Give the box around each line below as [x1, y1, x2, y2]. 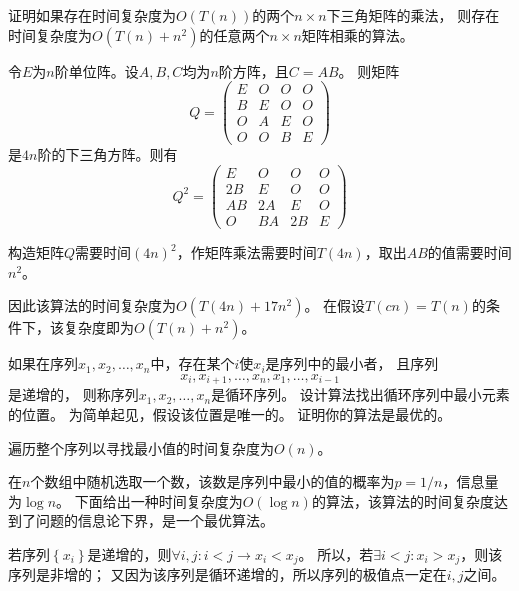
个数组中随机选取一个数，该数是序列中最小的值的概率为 [30, 471, 395, 492]
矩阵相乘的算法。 [301, 24, 414, 45]
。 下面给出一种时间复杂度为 [56, 490, 243, 511]
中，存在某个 [150, 353, 235, 374]
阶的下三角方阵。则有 [37, 144, 178, 165]
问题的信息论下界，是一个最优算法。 [35, 510, 274, 531]
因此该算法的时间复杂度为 [8, 295, 176, 316]
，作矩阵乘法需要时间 [176, 242, 317, 263]
